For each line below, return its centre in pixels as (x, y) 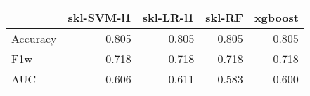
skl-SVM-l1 (99, 17)
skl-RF (224, 17)
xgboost (276, 17)
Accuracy (34, 38)
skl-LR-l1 (168, 17)
